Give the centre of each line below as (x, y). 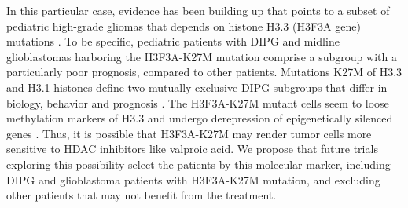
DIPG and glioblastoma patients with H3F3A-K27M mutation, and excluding (193, 179)
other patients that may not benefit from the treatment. (142, 195)
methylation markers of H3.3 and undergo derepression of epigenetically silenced (200, 118)
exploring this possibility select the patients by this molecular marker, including (198, 164)
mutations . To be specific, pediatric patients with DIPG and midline (173, 41)
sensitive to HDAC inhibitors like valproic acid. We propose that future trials (192, 149)
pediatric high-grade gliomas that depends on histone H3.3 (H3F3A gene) (184, 26)
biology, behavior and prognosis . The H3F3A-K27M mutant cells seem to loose (198, 102)
